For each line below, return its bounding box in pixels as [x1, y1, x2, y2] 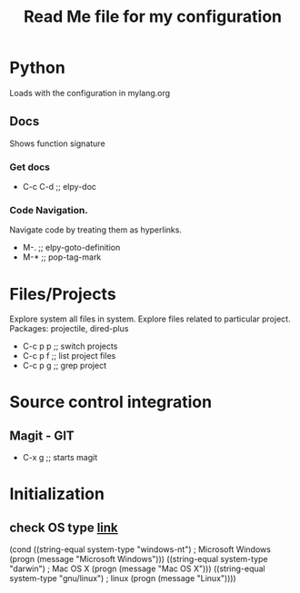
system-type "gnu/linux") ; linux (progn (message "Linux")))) [9, 573, 236, 584]
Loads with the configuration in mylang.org [9, 87, 171, 98]
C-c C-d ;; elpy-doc [22, 182, 97, 193]
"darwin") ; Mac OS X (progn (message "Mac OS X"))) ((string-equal [9, 563, 265, 574]
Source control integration [9, 392, 212, 412]
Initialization [9, 484, 105, 505]
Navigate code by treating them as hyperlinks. [9, 224, 182, 235]
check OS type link [9, 519, 118, 535]
